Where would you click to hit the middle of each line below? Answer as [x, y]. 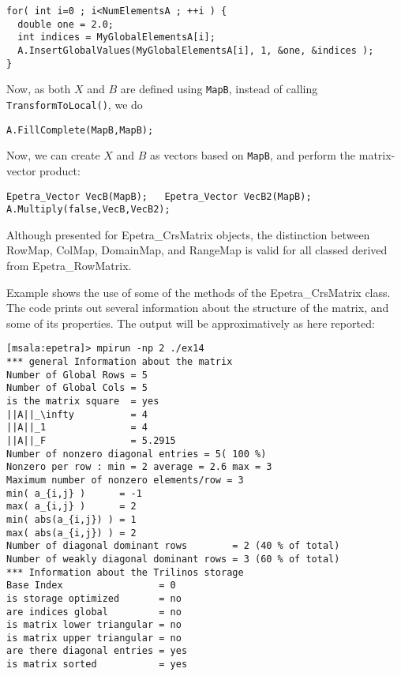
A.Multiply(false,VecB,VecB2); [88, 210]
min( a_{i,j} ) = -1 [74, 493]
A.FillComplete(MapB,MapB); [80, 130]
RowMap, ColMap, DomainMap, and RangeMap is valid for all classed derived [197, 250]
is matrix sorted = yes [97, 665]
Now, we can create [53, 155]
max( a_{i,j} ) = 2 [71, 507]
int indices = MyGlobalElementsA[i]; [116, 38]
